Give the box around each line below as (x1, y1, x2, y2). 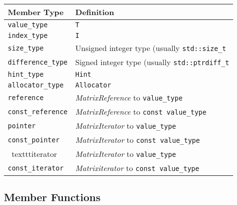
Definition (75, 6, 114, 17)
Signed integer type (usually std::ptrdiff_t (75, 56, 229, 68)
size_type (8, 44, 44, 52)
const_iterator (8, 164, 64, 172)
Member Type (8, 6, 64, 17)
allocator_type (8, 81, 64, 89)
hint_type (8, 70, 44, 78)
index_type (8, 32, 48, 39)
